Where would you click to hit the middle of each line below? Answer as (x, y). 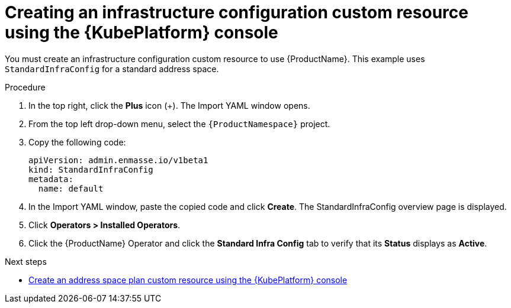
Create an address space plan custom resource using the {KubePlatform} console (188, 280)
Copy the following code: (77, 142)
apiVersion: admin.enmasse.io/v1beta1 (118, 160)
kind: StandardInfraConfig (91, 169)
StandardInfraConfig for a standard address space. (112, 69)
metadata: (51, 179)
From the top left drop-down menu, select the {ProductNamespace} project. (179, 124)
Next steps (26, 261)
